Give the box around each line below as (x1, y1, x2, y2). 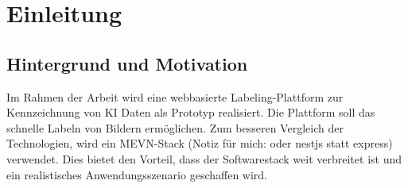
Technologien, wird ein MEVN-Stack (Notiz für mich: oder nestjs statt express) (6, 135, 393, 152)
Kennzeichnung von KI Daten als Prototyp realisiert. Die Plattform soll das (6, 104, 375, 121)
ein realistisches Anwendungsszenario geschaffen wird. (6, 166, 267, 182)
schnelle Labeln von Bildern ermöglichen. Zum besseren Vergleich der (6, 119, 344, 136)
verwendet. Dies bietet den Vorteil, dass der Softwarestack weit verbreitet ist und (6, 150, 402, 167)
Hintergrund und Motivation (6, 51, 248, 75)
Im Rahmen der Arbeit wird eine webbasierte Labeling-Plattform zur (6, 88, 344, 105)
